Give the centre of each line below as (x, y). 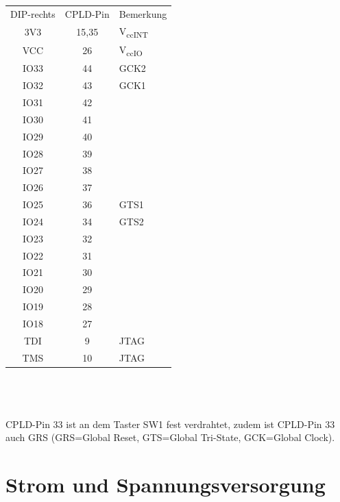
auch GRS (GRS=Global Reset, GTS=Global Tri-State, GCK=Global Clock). (170, 437)
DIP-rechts (33, 13)
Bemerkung (143, 13)
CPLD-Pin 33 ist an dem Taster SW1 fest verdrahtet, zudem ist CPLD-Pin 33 (170, 424)
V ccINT (134, 32)
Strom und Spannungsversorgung (166, 484)
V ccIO (131, 50)
